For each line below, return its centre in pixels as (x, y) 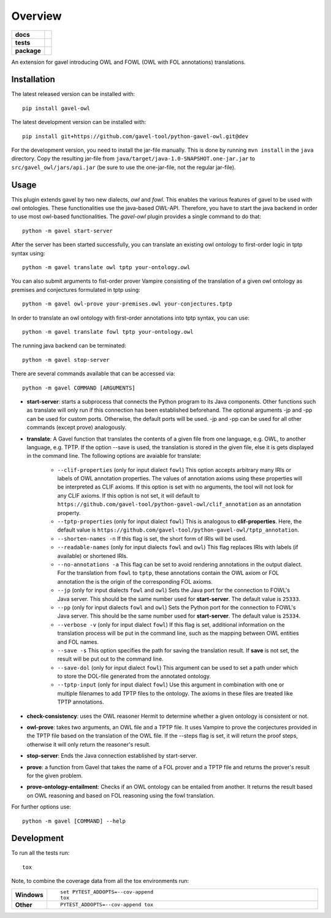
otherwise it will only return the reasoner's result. (89, 744)
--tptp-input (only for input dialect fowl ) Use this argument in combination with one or (171, 685)
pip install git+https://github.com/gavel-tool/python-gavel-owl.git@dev (135, 136)
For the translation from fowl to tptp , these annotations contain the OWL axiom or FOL (168, 573)
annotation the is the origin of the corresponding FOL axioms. (135, 581)
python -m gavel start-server (68, 231)
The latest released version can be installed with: (73, 94)
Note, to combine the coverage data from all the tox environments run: (100, 881)
